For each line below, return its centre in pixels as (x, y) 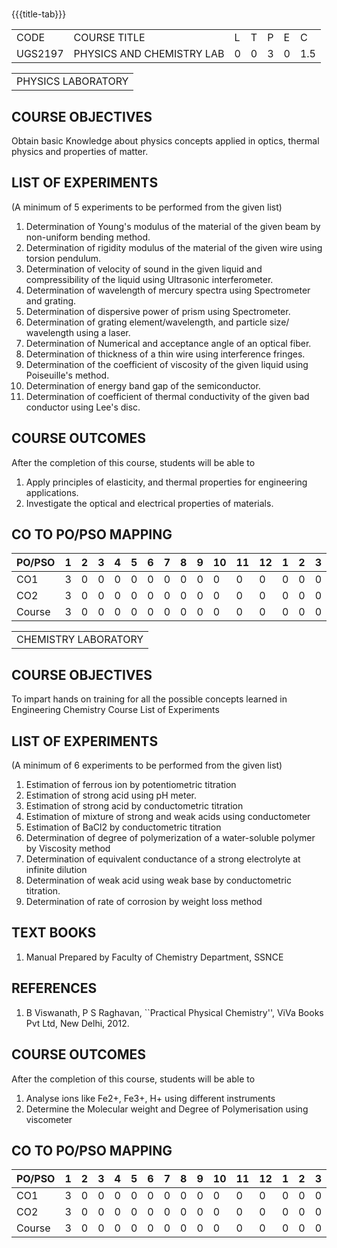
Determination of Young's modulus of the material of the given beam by (173, 226)
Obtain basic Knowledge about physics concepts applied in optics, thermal (165, 141)
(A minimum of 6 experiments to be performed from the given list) (147, 765)
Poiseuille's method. (67, 375)
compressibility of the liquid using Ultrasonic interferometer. (149, 279)
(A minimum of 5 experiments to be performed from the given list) (147, 207)
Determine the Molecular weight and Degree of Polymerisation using (167, 1109)
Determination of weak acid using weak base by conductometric (158, 880)
